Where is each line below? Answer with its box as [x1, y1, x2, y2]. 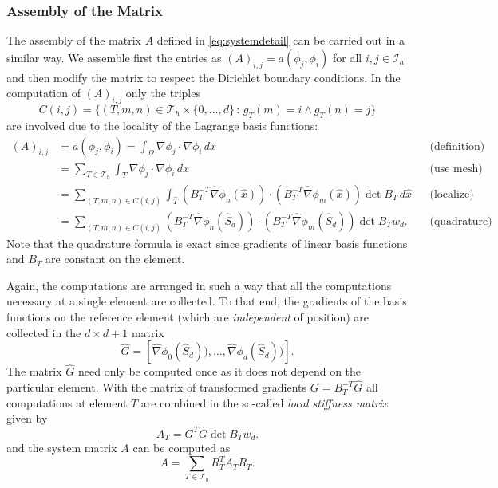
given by [6, 410, 48, 427]
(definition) [429, 140, 485, 152]
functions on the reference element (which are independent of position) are [6, 309, 370, 325]
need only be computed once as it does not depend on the [77, 363, 362, 380]
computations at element [6, 394, 128, 411]
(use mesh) [429, 163, 483, 175]
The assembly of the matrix [6, 32, 141, 49]
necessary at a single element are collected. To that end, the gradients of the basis [6, 293, 407, 309]
